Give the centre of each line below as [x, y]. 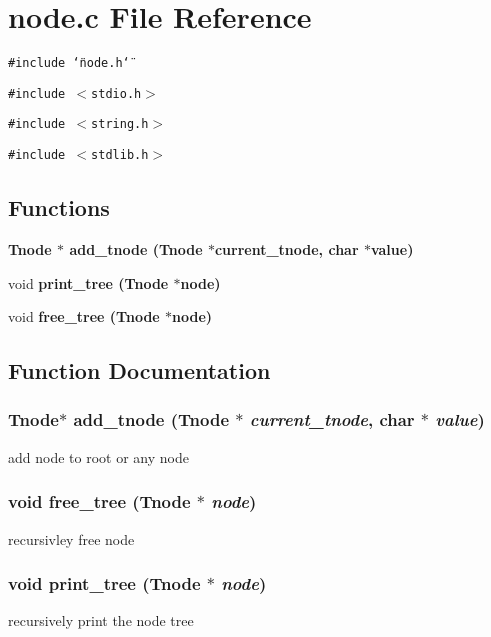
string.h [120, 124]
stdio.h [116, 93]
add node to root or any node [98, 456]
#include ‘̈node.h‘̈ [69, 63]
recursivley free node [71, 538]
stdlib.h [120, 155]
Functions [59, 207]
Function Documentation [139, 370]
